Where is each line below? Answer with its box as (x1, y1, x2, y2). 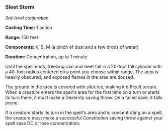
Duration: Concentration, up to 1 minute (5, 54, 88, 60)
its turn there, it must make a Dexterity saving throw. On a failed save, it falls (5, 94, 162, 101)
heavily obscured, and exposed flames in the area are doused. (5, 74, 135, 80)
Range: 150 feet (5, 34, 39, 41)
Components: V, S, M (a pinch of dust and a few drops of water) (5, 44, 139, 50)
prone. (5, 100, 19, 106)
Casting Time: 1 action (5, 25, 53, 31)
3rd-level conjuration (5, 15, 49, 21)
